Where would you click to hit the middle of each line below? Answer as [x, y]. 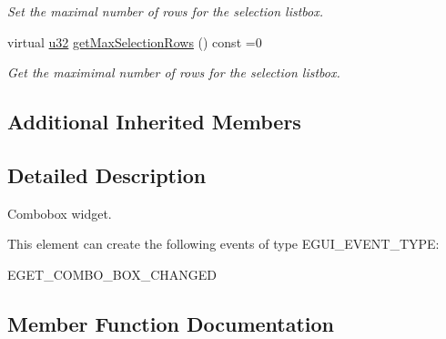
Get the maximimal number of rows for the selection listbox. [174, 72]
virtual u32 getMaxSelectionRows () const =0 [135, 41]
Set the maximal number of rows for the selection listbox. [166, 11]
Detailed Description [107, 175]
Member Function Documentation [171, 323]
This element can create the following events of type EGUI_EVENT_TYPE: [223, 244]
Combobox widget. [60, 213]
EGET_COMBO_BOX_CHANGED [112, 274]
